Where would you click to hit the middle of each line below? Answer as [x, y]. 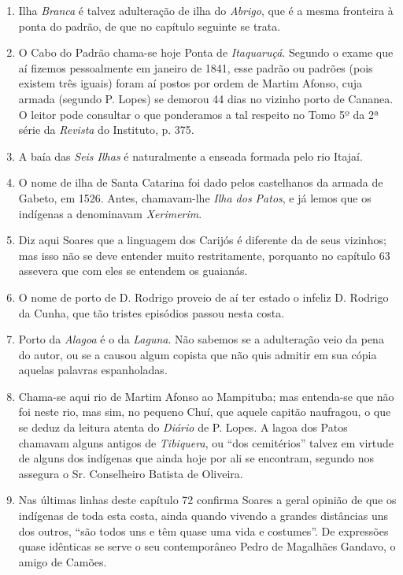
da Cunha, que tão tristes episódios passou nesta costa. [152, 312]
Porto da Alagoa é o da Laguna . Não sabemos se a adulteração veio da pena [201, 339]
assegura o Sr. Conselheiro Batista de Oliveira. [131, 473]
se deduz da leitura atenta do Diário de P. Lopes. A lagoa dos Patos [183, 427]
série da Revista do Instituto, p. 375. [106, 130]
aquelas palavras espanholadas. [93, 370]
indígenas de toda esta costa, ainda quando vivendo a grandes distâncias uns [203, 516]
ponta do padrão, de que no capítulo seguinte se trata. [150, 26]
